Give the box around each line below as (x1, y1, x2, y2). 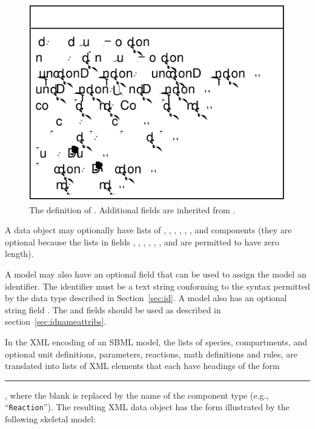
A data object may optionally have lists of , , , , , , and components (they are (5, 224, 292, 236)
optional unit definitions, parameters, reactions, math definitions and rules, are (5, 347, 297, 360)
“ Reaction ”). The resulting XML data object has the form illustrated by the (5, 401, 290, 413)
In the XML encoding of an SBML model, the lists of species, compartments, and (5, 336, 308, 348)
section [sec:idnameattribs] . (5, 315, 107, 328)
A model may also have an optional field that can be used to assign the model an (5, 268, 307, 281)
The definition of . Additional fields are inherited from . (29, 203, 236, 216)
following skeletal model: (5, 413, 96, 425)
